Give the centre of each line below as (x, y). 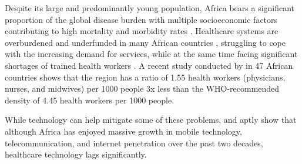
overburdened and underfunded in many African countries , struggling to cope (145, 42)
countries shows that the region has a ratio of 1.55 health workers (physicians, (145, 77)
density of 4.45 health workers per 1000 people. (90, 100)
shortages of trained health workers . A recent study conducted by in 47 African (149, 65)
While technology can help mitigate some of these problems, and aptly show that (151, 120)
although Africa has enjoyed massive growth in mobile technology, (123, 131)
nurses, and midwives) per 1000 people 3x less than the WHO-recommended (142, 88)
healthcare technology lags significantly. (76, 154)
